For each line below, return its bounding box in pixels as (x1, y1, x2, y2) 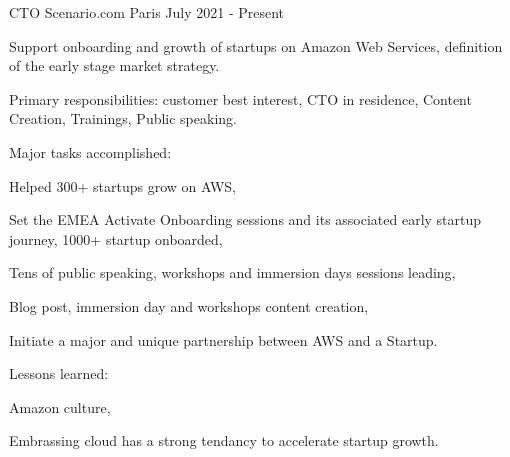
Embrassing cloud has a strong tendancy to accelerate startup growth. (9, 430, 439, 451)
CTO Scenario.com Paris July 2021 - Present (9, 2, 285, 22)
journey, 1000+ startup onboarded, (9, 228, 223, 249)
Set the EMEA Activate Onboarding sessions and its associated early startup (9, 209, 482, 230)
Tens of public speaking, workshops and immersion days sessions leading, (9, 262, 456, 283)
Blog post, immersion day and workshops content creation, (9, 295, 369, 316)
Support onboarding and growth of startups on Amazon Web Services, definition (9, 35, 503, 56)
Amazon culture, (9, 396, 111, 417)
